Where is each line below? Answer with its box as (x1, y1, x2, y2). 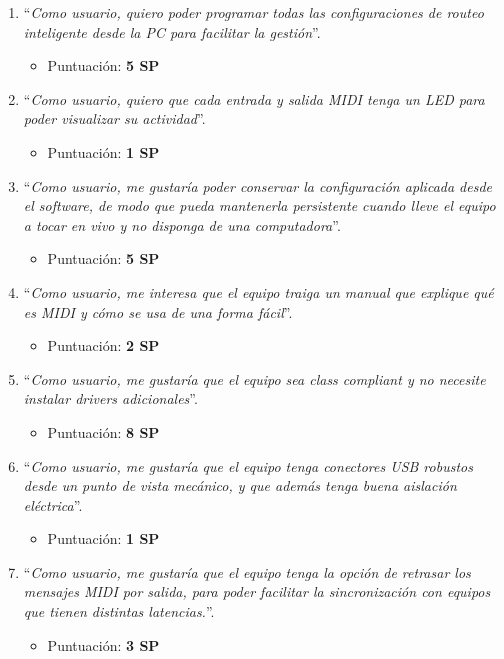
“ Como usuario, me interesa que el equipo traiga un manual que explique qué (23, 281, 494, 302)
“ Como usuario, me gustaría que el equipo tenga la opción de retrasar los (23, 561, 471, 582)
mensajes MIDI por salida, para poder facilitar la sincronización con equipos (23, 581, 491, 602)
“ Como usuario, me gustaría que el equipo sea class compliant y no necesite (23, 368, 486, 389)
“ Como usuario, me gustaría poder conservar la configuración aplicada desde (23, 175, 493, 196)
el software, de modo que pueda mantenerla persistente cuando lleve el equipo (23, 195, 496, 216)
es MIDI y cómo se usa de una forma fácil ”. (23, 301, 293, 322)
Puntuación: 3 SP (47, 634, 160, 655)
